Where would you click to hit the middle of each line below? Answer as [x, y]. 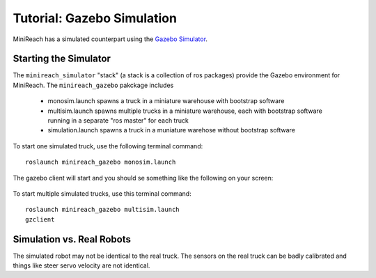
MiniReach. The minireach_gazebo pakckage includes [93, 85]
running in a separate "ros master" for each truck [118, 121]
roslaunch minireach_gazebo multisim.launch [103, 210]
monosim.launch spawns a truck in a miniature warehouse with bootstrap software [166, 101]
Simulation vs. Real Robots [72, 239]
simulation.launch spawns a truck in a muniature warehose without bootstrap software [172, 130]
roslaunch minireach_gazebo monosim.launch [101, 162]
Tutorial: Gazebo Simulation [95, 18]
